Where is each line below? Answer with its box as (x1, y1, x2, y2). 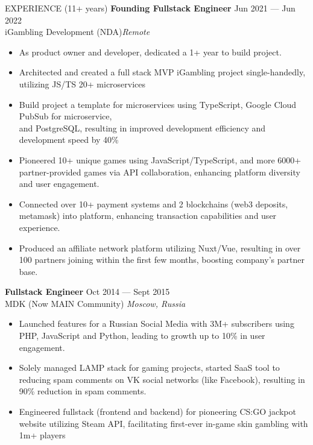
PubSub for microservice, (19, 110, 112, 122)
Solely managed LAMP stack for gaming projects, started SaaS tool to (19, 361, 280, 374)
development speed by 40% (19, 133, 119, 146)
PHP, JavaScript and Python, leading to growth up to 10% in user (19, 329, 265, 342)
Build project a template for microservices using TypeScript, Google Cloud (19, 98, 297, 110)
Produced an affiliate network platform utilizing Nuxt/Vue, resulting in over (19, 241, 301, 254)
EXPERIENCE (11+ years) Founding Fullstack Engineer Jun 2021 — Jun (5, 2, 296, 14)
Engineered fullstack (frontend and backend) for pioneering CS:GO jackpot (19, 405, 296, 418)
